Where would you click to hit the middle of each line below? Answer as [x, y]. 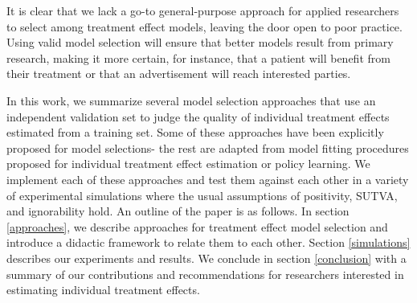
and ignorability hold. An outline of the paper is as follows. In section [178, 211]
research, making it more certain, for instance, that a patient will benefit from [198, 57]
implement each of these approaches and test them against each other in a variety [208, 179]
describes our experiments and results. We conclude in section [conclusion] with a [206, 258]
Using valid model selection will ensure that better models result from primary [200, 42]
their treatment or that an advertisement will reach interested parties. [179, 74]
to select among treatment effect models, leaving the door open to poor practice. [204, 26]
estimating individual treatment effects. [103, 290]
